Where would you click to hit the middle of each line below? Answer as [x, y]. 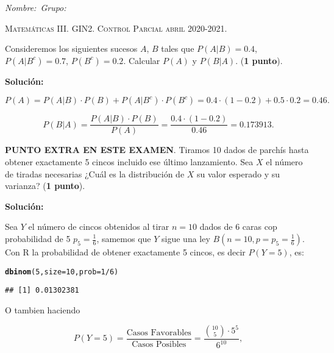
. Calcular [142, 60]
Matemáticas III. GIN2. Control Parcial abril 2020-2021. [116, 28]
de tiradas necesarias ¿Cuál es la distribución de [95, 173]
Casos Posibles [159, 345]
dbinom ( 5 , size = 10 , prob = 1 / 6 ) [62, 272]
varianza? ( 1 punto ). [45, 186]
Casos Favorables [159, 333]
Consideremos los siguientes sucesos [71, 48]
